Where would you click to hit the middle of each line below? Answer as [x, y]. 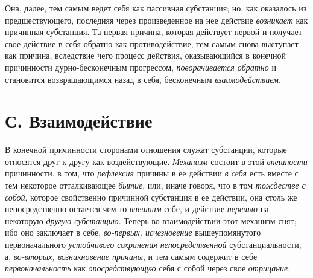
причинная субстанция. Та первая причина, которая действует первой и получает [153, 32]
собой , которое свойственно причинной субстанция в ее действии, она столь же [151, 197]
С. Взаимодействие [79, 121]
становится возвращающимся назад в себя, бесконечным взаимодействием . [143, 79]
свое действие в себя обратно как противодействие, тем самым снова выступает [152, 43]
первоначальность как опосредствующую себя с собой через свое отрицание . [148, 268]
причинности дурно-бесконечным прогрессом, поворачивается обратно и [141, 67]
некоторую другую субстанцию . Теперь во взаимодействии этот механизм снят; [151, 220]
